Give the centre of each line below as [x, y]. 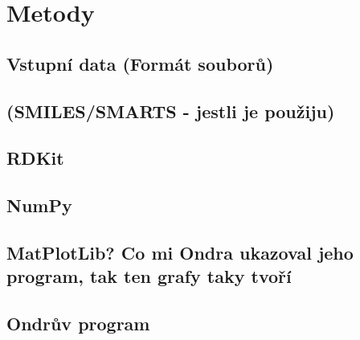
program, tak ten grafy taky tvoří [149, 276]
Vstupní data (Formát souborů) [140, 63]
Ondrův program [78, 324]
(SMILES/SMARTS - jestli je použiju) [171, 111]
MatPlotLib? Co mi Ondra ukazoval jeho [180, 252]
